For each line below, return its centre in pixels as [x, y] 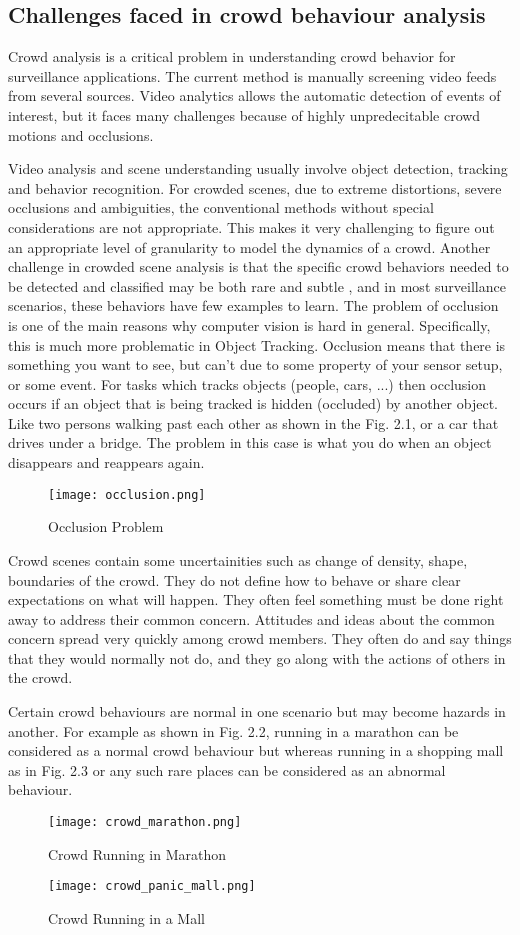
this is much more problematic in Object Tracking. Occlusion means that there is [257, 344]
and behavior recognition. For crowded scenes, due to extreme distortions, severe [255, 187]
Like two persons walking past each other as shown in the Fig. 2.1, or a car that [253, 422]
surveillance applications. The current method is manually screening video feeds [252, 75]
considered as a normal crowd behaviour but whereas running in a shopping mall [256, 750]
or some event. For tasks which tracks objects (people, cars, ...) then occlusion [247, 383]
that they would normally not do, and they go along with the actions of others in [257, 657]
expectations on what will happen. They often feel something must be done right [256, 599]
